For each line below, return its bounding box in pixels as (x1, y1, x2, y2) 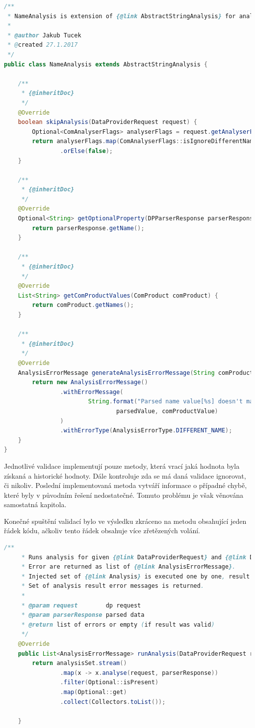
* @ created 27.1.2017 (7, 41, 78, 49)
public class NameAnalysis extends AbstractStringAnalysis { (4, 61, 208, 68)
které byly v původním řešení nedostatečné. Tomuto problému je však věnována (4, 489, 244, 500)
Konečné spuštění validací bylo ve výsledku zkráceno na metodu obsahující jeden (4, 516, 247, 526)
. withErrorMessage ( (60, 388, 124, 395)
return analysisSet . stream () (32, 660, 127, 667)
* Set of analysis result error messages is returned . (21, 582, 204, 590)
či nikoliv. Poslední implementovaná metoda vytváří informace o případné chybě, (4, 480, 247, 490)
